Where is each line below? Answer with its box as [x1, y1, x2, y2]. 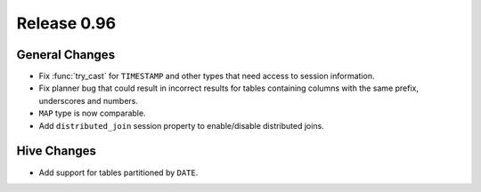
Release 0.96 [16, 13, 116, 33]
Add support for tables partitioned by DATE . [38, 167, 199, 178]
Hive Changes [16, 143, 97, 159]
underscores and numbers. [38, 95, 138, 106]
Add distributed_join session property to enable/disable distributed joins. [38, 120, 324, 131]
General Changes [16, 47, 116, 62]
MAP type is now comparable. [38, 108, 146, 119]
